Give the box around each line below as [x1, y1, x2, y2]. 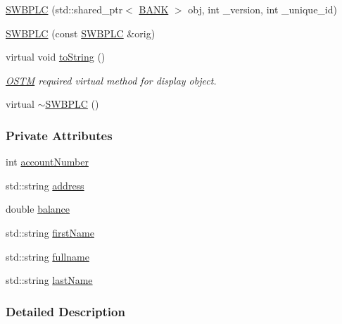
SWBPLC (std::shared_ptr [6, 2, 123, 16]
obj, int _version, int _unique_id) [188, 2, 337, 16]
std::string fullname [6, 249, 89, 263]
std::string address [6, 177, 84, 192]
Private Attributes [6, 126, 113, 144]
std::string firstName [6, 225, 94, 239]
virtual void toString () [6, 49, 106, 64]
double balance [6, 201, 70, 216]
